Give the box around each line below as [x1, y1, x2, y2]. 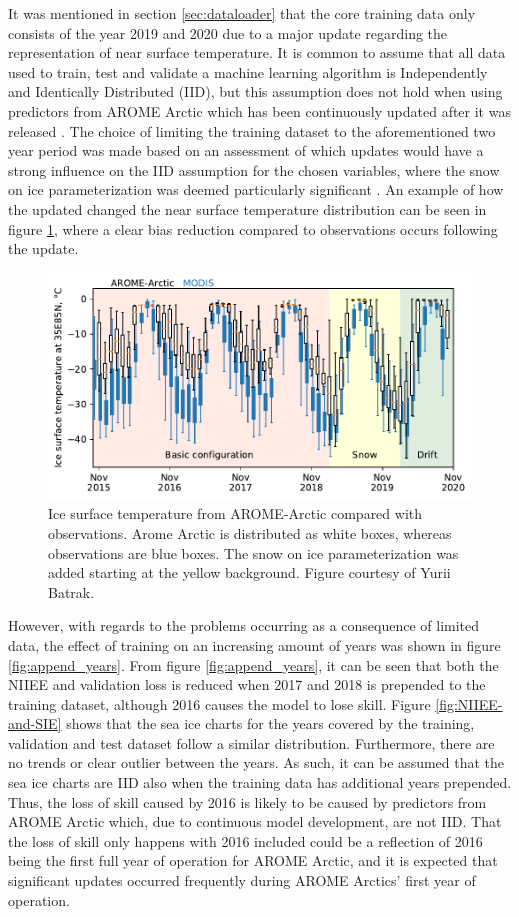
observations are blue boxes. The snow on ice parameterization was [48, 542, 459, 563]
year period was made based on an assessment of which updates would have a [8, 140, 484, 161]
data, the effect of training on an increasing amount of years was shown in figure [8, 634, 501, 655]
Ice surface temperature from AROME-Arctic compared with [48, 503, 423, 524]
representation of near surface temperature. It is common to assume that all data [8, 42, 506, 63]
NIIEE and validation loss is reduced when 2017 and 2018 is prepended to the [8, 674, 486, 695]
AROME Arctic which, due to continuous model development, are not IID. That [8, 811, 502, 832]
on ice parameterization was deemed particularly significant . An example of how [8, 179, 504, 200]
